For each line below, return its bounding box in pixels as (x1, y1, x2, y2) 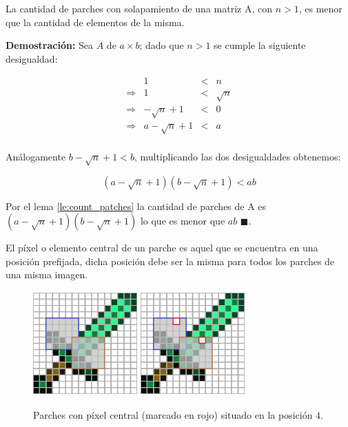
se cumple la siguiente (214, 38, 306, 52)
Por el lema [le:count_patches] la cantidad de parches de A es (6, 198, 267, 213)
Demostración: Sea (6, 38, 94, 52)
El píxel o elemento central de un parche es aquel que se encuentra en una (6, 240, 318, 255)
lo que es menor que (140, 213, 225, 228)
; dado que (139, 38, 184, 52)
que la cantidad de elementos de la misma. (6, 14, 185, 29)
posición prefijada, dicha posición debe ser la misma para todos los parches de (6, 253, 335, 268)
